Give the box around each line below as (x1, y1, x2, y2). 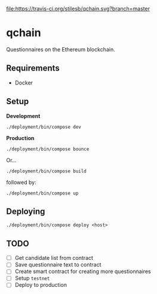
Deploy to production (14, 281, 67, 289)
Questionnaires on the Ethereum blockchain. (6, 46, 115, 53)
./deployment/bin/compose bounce (6, 146, 90, 152)
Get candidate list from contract (14, 254, 94, 262)
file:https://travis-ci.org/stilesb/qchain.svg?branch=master (6, 5, 150, 12)
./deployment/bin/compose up (6, 190, 79, 196)
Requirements (6, 63, 60, 74)
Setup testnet (14, 275, 50, 282)
